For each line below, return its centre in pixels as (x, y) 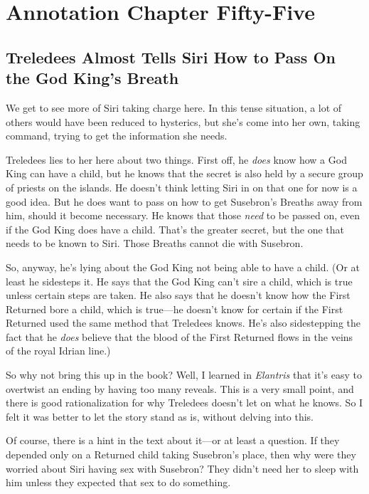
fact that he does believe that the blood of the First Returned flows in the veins (180, 336)
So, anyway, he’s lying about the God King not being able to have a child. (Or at (183, 267)
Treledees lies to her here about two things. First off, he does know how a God (176, 159)
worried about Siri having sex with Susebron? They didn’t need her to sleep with (182, 468)
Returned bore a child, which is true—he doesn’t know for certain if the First (175, 309)
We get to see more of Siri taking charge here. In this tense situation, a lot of (174, 107)
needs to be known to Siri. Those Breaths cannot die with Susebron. (155, 243)
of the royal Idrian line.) (58, 351)
